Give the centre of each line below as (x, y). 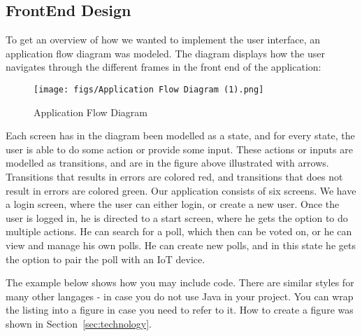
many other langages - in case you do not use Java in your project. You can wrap (180, 296)
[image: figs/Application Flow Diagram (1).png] (149, 89)
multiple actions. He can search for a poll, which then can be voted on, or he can (179, 231)
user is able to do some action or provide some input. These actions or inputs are (179, 149)
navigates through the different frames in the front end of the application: (164, 67)
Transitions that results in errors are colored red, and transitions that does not (174, 177)
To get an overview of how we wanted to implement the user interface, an (163, 40)
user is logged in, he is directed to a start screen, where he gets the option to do (177, 217)
